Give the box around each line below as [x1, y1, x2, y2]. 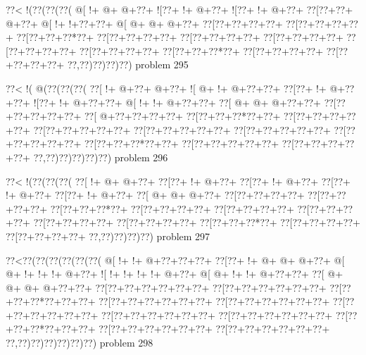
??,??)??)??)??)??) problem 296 [33, 149, 168, 164]
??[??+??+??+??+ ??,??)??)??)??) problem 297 [6, 228, 210, 243]
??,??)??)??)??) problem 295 [67, 57, 189, 72]
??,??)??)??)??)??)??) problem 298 [6, 335, 153, 350]
